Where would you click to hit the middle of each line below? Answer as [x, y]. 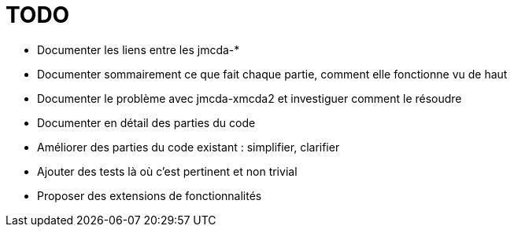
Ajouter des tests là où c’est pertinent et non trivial [167, 171]
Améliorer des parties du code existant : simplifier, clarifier [189, 147]
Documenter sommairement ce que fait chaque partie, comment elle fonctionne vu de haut [272, 74]
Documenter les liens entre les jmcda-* [139, 49]
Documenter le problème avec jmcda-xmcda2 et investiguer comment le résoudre [250, 98]
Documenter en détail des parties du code [146, 122]
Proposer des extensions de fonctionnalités [150, 195]
